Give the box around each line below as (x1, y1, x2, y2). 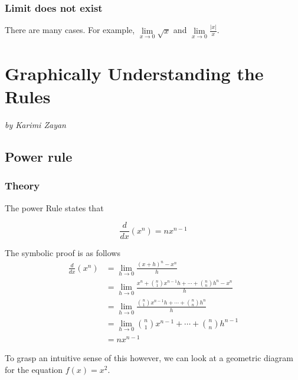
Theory (5, 178, 40, 193)
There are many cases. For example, (5, 24, 135, 36)
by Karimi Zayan (5, 119, 66, 131)
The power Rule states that (5, 201, 104, 214)
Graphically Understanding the (5, 61, 264, 85)
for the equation (5, 363, 63, 375)
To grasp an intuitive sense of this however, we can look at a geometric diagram (5, 352, 293, 364)
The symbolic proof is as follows (5, 247, 120, 259)
